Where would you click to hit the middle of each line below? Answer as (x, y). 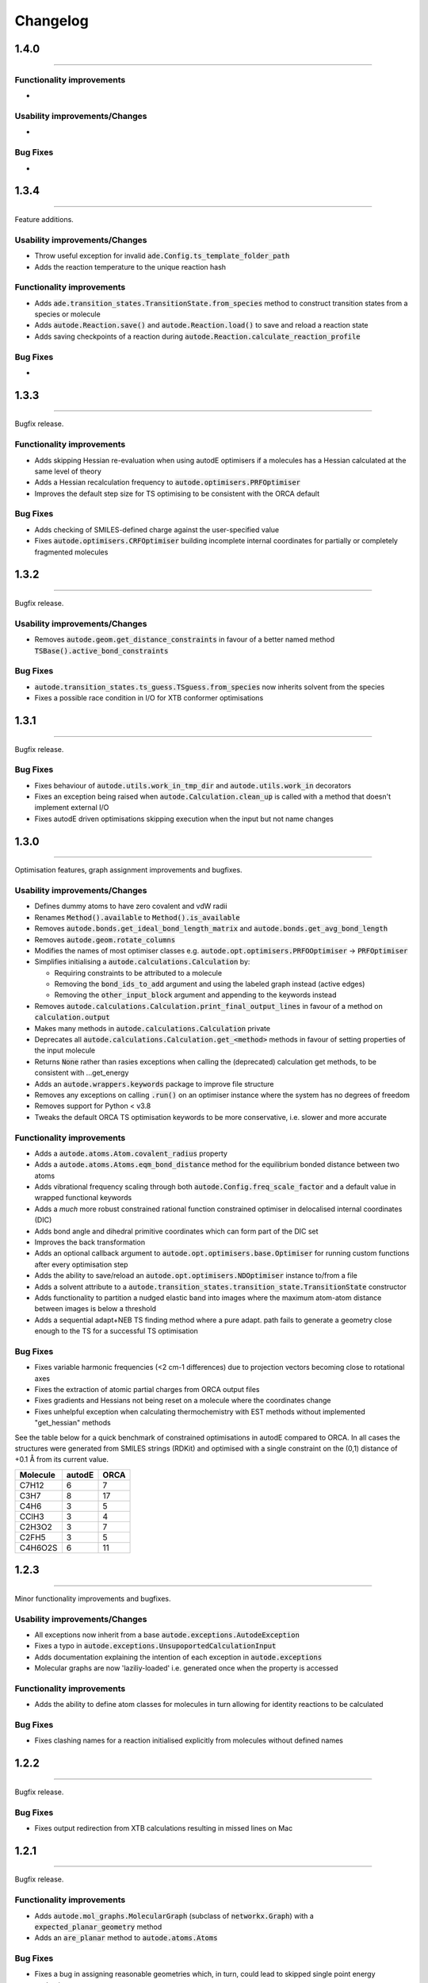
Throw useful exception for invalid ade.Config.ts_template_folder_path (162, 256)
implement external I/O (72, 807)
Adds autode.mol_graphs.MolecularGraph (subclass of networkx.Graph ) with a (174, 1916)
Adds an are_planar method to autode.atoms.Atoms (126, 1938)
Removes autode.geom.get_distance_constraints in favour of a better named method (185, 639)
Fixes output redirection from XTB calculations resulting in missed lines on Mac (164, 1828)
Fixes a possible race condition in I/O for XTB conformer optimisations (149, 698)
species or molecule (67, 314)
